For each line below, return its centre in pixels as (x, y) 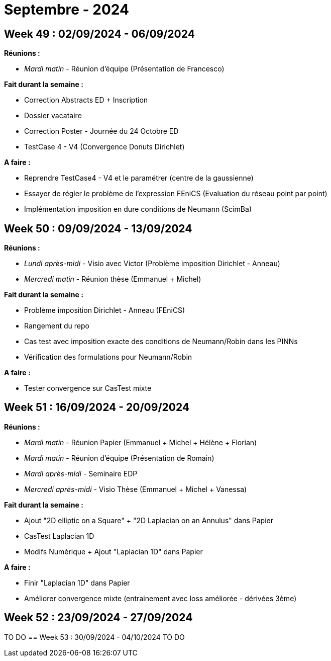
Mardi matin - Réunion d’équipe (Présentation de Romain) (119, 458)
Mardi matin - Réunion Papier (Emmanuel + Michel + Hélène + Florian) (141, 442)
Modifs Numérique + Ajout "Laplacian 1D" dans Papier (114, 551)
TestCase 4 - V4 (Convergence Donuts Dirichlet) (104, 147)
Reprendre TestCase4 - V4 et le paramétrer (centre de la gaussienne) (139, 178)
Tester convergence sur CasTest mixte (88, 388)
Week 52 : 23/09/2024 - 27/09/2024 (98, 618)
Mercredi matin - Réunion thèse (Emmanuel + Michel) (113, 279)
